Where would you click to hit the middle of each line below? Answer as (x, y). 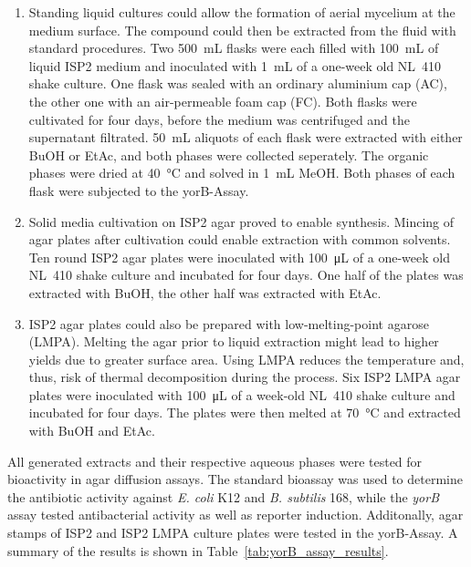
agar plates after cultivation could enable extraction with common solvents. (240, 239)
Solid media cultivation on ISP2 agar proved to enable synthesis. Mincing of (241, 221)
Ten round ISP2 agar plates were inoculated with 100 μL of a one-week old (239, 257)
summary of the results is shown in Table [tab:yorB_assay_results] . (198, 550)
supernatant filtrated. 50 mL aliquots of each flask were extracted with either (246, 137)
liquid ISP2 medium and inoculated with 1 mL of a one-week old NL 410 (235, 65)
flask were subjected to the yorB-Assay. (139, 190)
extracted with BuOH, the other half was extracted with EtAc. (205, 292)
